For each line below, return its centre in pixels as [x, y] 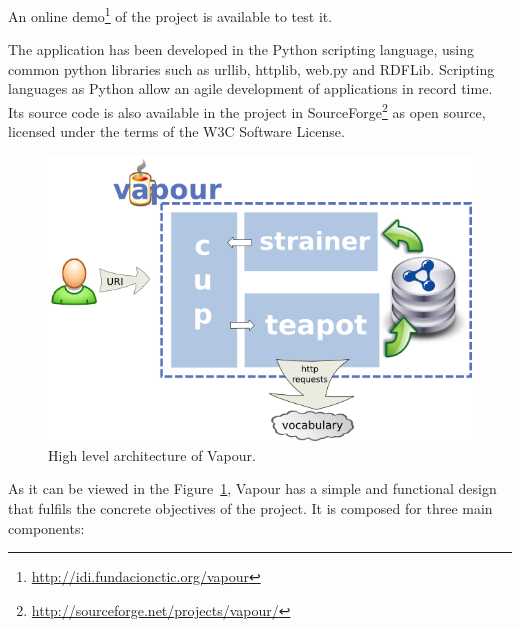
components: [46, 527]
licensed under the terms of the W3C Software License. [176, 131]
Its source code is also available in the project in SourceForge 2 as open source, [247, 110]
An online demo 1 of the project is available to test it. [170, 14]
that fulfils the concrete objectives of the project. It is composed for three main [250, 508]
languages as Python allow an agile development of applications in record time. [250, 88]
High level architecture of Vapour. [152, 454]
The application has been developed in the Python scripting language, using [241, 49]
